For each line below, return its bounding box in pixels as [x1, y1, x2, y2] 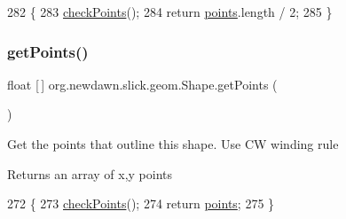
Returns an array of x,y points [7, 164, 172, 183]
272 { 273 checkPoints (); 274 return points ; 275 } [7, 194, 275, 213]
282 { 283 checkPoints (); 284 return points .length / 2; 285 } [7, 3, 333, 20]
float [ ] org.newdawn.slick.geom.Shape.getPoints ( [7, 74, 278, 93]
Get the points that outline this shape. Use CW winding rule [7, 135, 339, 153]
